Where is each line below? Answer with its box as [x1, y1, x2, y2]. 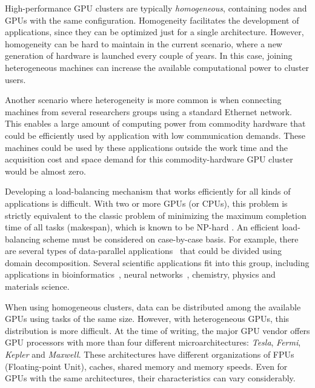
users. [5, 73, 26, 85]
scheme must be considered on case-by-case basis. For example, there [43, 232, 299, 245]
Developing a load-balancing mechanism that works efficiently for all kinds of [5, 185, 291, 198]
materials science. [5, 280, 70, 293]
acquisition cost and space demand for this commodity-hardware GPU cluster [5, 153, 293, 166]
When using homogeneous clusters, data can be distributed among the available [5, 300, 301, 313]
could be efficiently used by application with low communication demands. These [5, 129, 306, 141]
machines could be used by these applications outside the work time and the [5, 141, 288, 153]
